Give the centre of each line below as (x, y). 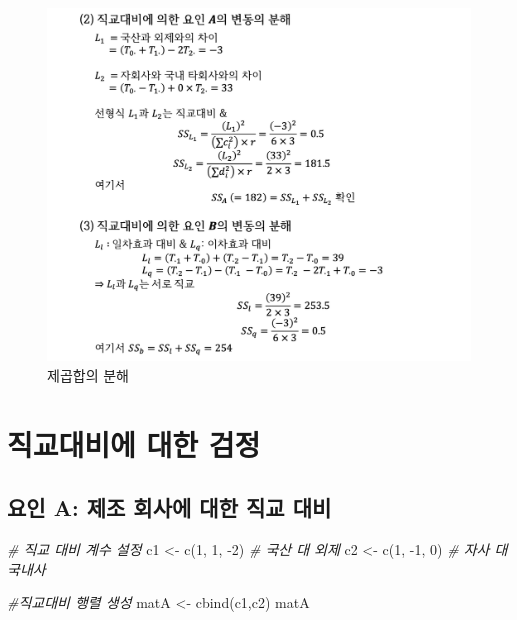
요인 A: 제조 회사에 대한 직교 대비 (169, 507)
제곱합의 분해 (88, 374)
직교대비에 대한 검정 (134, 443)
